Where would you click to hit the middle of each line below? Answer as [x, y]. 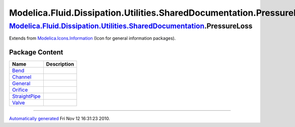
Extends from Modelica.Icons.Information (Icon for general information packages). [92, 38]
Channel [22, 77]
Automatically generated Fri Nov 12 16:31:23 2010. [59, 119]
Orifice [20, 90]
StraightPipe [26, 97]
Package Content [36, 52]
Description [60, 64]
